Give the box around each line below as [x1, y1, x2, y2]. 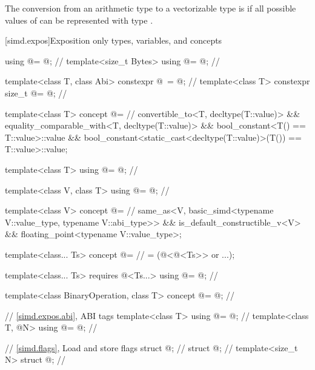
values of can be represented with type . [5, 13, 153, 26]
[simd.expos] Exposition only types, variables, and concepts [5, 34, 222, 47]
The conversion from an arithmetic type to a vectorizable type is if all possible [5, 2, 296, 14]
